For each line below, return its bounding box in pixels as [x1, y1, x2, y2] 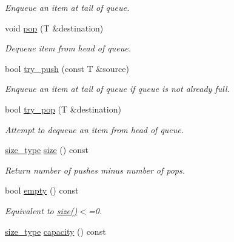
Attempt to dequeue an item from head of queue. [5, 123, 184, 136]
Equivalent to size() [5, 204, 78, 217]
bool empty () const [5, 184, 79, 197]
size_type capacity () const [5, 224, 106, 237]
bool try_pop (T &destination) [5, 102, 121, 115]
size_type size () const [5, 143, 89, 156]
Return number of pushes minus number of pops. [5, 163, 186, 176]
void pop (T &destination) [5, 21, 104, 34]
